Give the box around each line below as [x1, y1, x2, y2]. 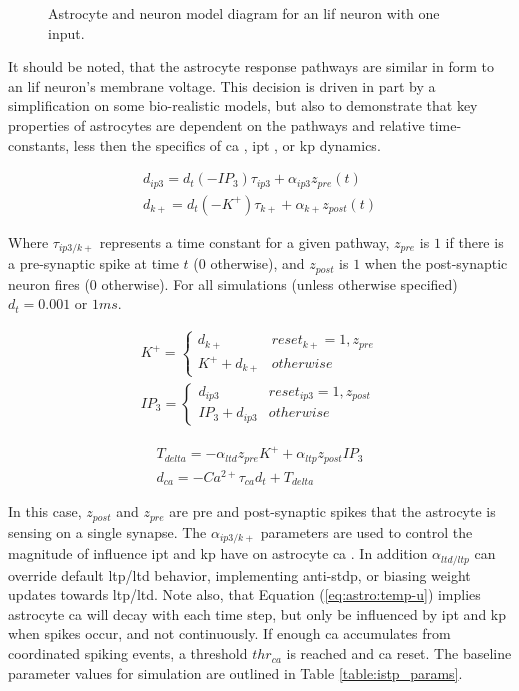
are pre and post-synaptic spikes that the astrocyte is [169, 501, 496, 522]
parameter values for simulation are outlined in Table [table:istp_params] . [8, 662, 463, 683]
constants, [8, 134, 70, 155]
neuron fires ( [8, 273, 90, 294]
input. [48, 22, 85, 43]
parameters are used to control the [260, 521, 473, 542]
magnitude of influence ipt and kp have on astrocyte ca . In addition [8, 543, 428, 564]
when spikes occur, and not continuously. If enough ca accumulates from [8, 623, 451, 644]
